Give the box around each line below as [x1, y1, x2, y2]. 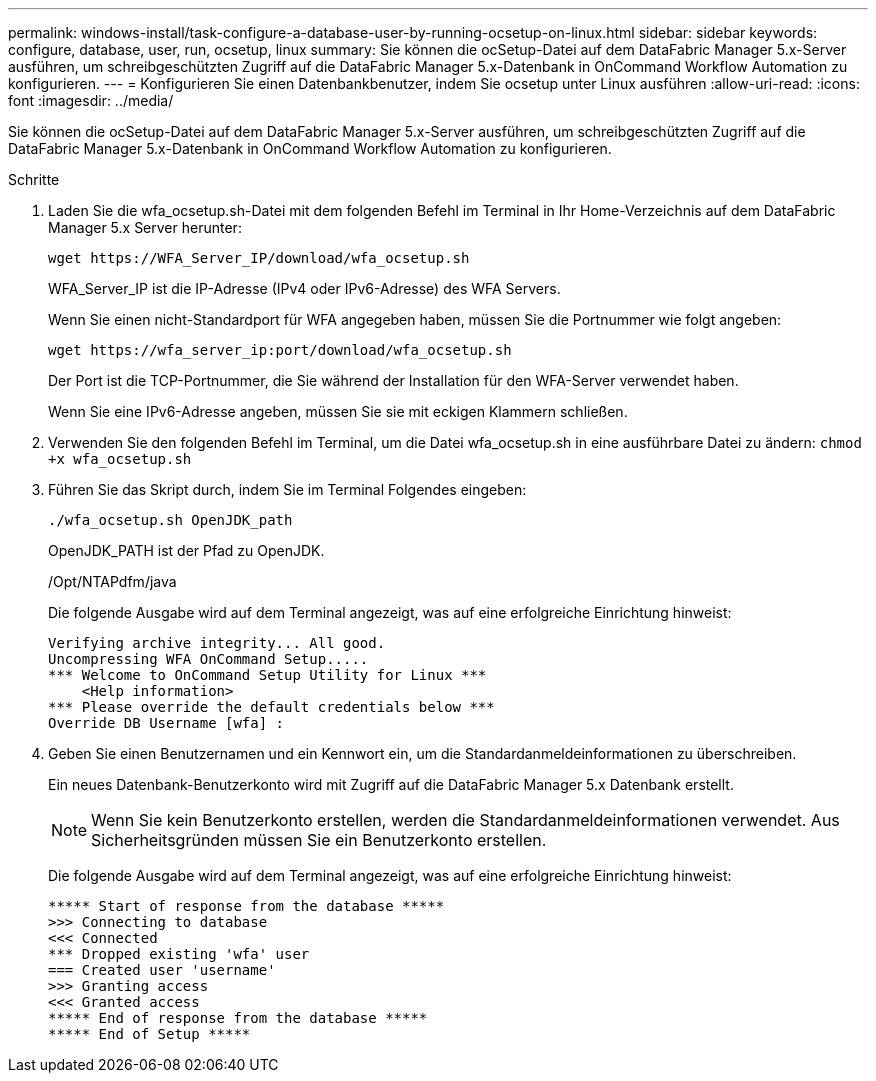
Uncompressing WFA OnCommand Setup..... [48, 651, 369, 667]
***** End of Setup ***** [48, 1026, 251, 1042]
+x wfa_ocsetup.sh [48, 451, 192, 467]
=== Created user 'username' [48, 962, 276, 978]
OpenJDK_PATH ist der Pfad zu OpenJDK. [48, 542, 325, 559]
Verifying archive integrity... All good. [48, 635, 386, 651]
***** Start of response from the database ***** [48, 898, 445, 914]
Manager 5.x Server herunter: [48, 219, 242, 236]
